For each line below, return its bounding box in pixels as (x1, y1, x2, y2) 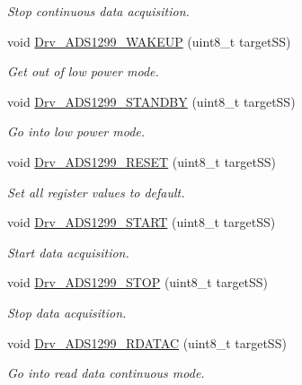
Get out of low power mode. (7, 62, 159, 81)
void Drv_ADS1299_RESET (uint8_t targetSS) (7, 152, 277, 171)
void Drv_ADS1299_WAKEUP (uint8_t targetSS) (7, 31, 291, 50)
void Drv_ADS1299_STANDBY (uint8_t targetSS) (7, 92, 296, 110)
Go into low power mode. (7, 122, 146, 141)
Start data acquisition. (7, 242, 129, 261)
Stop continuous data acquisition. (7, 2, 190, 20)
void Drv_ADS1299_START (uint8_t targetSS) (7, 213, 276, 232)
